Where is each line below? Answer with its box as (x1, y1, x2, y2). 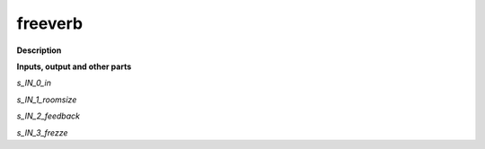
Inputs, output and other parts (16, 61, 132, 72)
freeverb (16, 13, 84, 33)
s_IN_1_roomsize (16, 94, 77, 105)
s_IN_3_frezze (16, 127, 68, 138)
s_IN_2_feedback (16, 110, 81, 121)
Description (16, 45, 62, 56)
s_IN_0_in (16, 77, 52, 89)
